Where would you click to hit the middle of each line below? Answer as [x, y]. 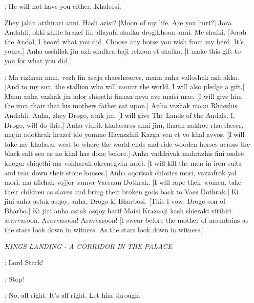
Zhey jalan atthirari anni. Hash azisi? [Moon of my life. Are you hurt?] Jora [118, 22]
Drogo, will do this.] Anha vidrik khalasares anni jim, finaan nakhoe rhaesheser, [124, 124]
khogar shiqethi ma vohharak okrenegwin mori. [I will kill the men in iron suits [123, 162]
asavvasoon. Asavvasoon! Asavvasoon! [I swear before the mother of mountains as [127, 220]
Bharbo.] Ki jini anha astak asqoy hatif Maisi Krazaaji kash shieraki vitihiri [118, 210]
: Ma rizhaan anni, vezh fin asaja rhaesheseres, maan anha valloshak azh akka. [122, 77]
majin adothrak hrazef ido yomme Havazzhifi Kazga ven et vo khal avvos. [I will [125, 134]
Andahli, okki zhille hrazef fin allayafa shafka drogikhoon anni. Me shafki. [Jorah [126, 32]
